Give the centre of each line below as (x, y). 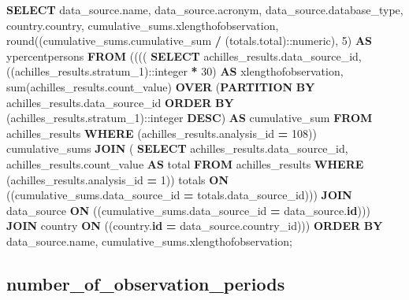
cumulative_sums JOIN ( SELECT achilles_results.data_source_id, (177, 148)
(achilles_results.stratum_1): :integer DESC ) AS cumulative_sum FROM (190, 118)
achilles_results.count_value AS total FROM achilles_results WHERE (185, 163)
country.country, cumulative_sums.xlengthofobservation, (143, 25)
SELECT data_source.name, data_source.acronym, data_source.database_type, (205, 9)
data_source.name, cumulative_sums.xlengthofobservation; (149, 241)
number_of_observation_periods (146, 283)
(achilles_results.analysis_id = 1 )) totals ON (117, 179)
